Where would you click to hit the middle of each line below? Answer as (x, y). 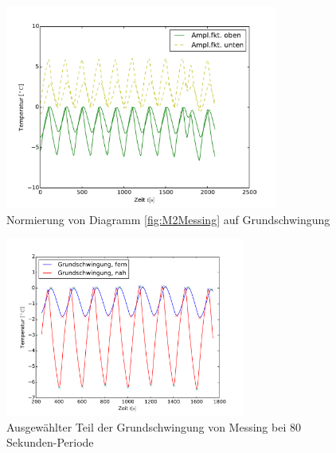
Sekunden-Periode (50, 442)
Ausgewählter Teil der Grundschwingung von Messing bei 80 (154, 426)
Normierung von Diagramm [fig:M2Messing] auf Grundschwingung (168, 219)
